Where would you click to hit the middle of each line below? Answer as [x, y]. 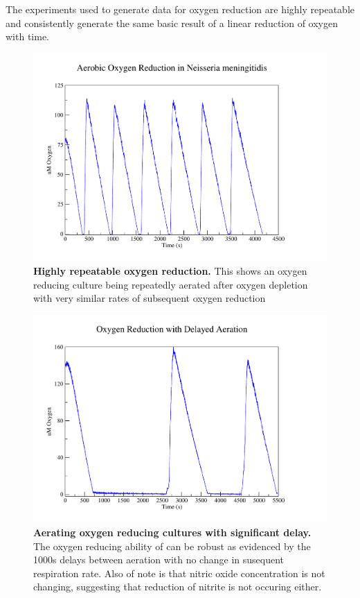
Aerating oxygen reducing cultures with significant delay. [172, 532]
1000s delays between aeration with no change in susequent [159, 559]
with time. [27, 36]
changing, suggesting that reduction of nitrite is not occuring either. [178, 587]
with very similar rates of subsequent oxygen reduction [150, 298]
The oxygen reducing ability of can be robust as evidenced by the [172, 546]
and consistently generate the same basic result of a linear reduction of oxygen [172, 23]
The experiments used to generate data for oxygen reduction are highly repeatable [180, 9]
